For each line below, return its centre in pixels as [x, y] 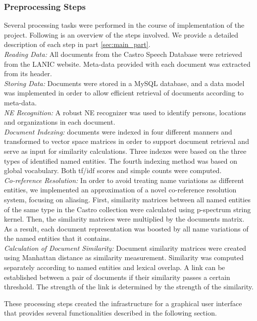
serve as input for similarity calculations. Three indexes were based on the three [125, 151]
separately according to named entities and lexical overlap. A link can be [115, 267]
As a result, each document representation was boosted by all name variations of [126, 228]
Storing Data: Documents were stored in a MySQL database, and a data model [124, 83]
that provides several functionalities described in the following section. [110, 313]
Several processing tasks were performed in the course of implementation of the [124, 25]
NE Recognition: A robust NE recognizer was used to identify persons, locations [125, 112]
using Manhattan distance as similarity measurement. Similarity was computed [124, 257]
